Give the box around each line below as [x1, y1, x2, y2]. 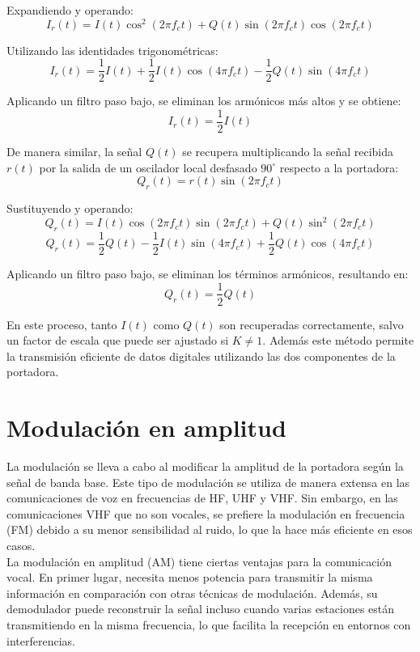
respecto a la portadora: [279, 159, 399, 176]
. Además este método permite [262, 332, 414, 349]
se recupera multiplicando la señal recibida [182, 142, 394, 159]
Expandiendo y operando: [6, 2, 134, 18]
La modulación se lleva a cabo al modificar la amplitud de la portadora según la [6, 458, 404, 475]
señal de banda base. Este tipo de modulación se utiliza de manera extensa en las [6, 473, 410, 490]
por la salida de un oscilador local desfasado [39, 159, 257, 176]
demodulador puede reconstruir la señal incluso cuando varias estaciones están [6, 600, 395, 617]
